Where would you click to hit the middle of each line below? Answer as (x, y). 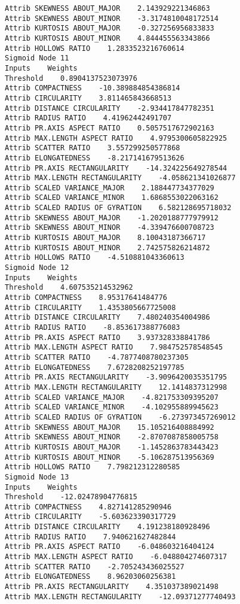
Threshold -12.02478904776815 (71, 497)
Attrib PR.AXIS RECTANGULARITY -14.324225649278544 (116, 168)
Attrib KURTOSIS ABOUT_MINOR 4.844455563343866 (107, 38)
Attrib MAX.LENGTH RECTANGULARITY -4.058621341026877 (120, 178)
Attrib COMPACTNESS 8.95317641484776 (86, 298)
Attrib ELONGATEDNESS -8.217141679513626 (95, 158)
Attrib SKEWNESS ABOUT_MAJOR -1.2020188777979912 (112, 218)
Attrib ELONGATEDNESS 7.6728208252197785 (95, 367)
